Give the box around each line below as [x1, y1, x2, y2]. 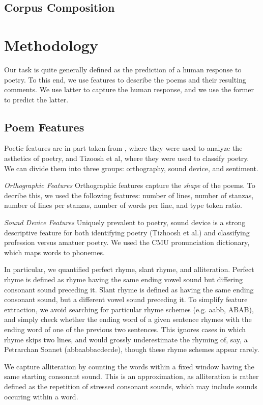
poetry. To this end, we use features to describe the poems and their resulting [4, 74, 246, 85]
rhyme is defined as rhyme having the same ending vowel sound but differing [4, 274, 243, 285]
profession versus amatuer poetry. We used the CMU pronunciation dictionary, [4, 237, 250, 248]
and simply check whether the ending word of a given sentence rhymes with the [4, 314, 252, 325]
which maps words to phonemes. [4, 247, 105, 257]
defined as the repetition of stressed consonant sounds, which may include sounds [4, 381, 257, 391]
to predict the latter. [4, 94, 69, 104]
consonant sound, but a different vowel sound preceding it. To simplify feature [4, 294, 248, 305]
